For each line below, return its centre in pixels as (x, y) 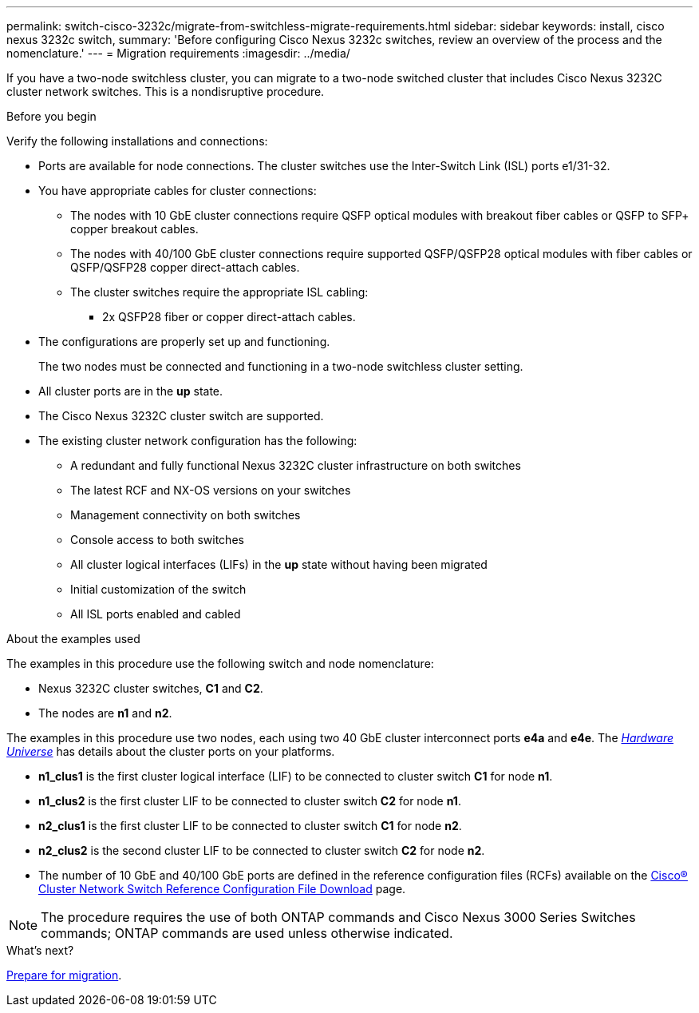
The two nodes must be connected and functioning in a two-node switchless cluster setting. (281, 366)
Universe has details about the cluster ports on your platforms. (171, 751)
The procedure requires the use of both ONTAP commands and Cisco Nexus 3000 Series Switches (338, 917)
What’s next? (40, 950)
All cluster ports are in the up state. (131, 391)
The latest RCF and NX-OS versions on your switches (211, 490)
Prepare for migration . (64, 975)
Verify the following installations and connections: (137, 141)
